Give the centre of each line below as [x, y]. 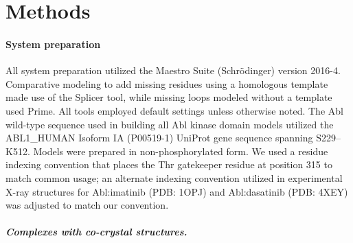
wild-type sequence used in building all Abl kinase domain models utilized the [170, 124]
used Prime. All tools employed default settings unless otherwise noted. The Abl [174, 110]
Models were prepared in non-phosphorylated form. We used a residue [181, 151]
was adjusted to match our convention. [87, 205]
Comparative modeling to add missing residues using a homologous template [167, 83]
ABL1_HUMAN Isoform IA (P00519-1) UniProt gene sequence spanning [159, 138]
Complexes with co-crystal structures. [96, 232]
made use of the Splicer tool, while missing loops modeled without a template [169, 97]
